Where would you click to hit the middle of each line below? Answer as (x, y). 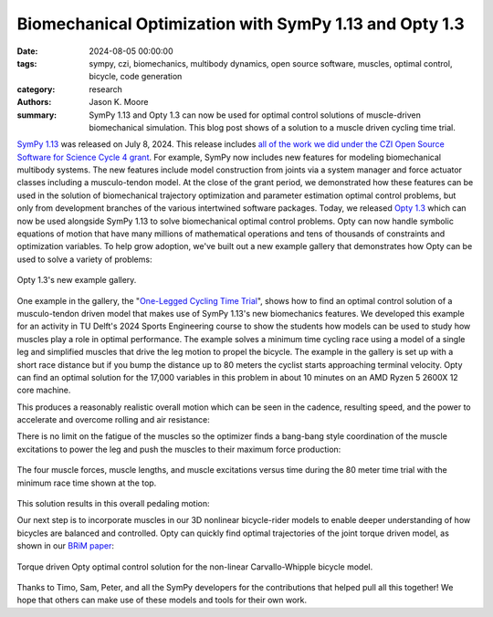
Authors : (34, 102)
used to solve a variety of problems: (84, 259)
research (106, 89)
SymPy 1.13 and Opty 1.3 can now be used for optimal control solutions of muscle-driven (255, 115)
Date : (27, 51)
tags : (27, 63)
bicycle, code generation (136, 77)
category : (36, 89)
